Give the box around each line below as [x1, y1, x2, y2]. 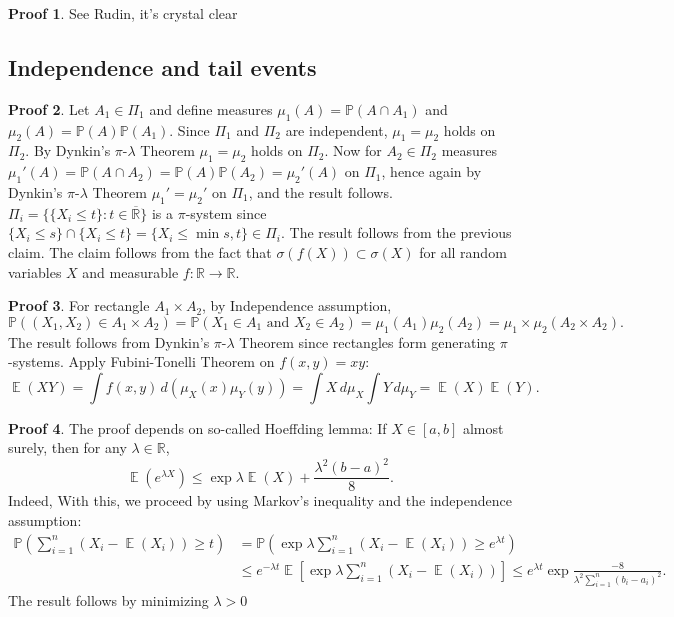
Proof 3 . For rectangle [8, 295, 150, 316]
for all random [419, 241, 507, 262]
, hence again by [381, 161, 482, 182]
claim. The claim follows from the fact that [8, 241, 272, 262]
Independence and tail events [8, 51, 317, 82]
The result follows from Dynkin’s [8, 331, 210, 352]
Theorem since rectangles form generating [239, 331, 496, 352]
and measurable [82, 261, 179, 282]
